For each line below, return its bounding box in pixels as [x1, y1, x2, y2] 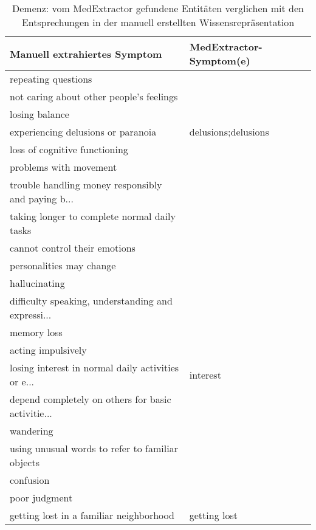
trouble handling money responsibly [10, 177, 162, 191]
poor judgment [10, 490, 73, 504]
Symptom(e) [189, 53, 250, 67]
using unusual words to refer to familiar [10, 441, 178, 455]
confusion [10, 473, 50, 487]
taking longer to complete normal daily [10, 209, 176, 223]
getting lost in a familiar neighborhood [10, 508, 174, 522]
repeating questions [10, 72, 92, 86]
